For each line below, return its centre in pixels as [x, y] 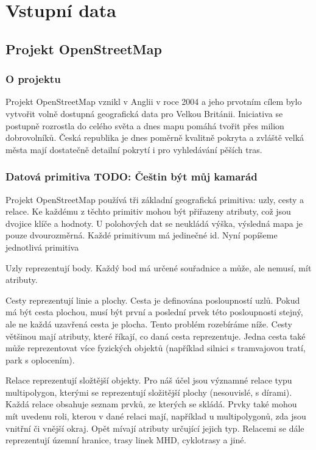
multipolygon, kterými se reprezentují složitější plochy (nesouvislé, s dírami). [149, 392]
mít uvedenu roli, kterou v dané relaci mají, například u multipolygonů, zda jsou [156, 416]
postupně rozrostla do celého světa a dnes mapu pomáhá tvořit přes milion [145, 125]
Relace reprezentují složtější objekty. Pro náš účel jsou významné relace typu [149, 380]
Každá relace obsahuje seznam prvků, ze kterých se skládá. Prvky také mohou [151, 404]
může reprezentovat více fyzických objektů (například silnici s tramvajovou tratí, [156, 348]
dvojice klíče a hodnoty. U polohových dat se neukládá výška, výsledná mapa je [154, 223]
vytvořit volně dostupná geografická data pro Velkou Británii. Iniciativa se [144, 113]
